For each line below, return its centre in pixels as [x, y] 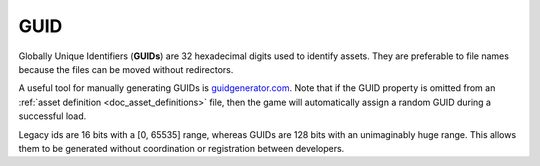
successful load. [52, 116]
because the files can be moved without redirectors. [126, 69]
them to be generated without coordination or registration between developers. [181, 148]
